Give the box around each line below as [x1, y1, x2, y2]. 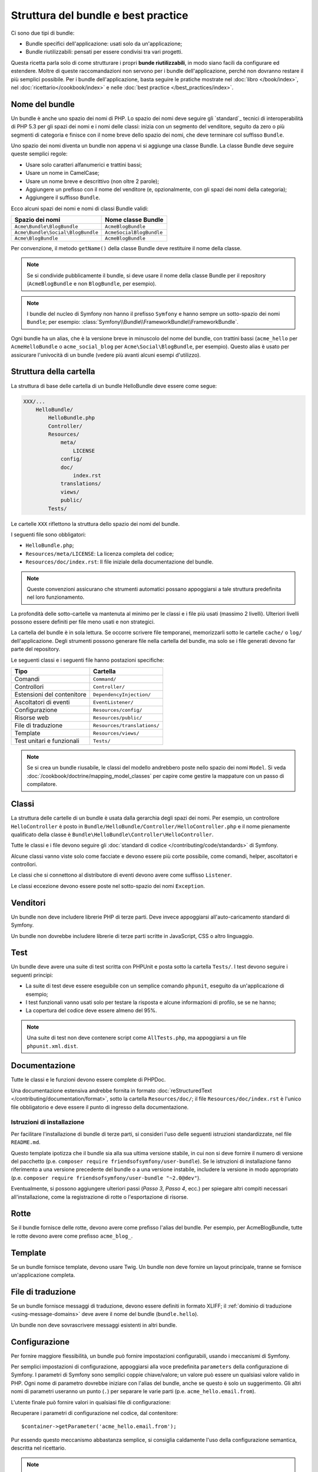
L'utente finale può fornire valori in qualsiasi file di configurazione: [11, 1398, 171, 1405]
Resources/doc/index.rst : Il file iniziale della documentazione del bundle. [25, 558, 214, 565]
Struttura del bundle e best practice [11, 9, 188, 22]
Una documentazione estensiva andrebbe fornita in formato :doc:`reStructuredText [11, 1087, 212, 1094]
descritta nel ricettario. [11, 1444, 66, 1451]
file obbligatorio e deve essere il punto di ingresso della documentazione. [11, 1103, 189, 1110]
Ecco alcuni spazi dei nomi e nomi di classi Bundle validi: [11, 205, 149, 212]
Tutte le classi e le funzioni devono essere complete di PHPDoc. [11, 1076, 166, 1083]
